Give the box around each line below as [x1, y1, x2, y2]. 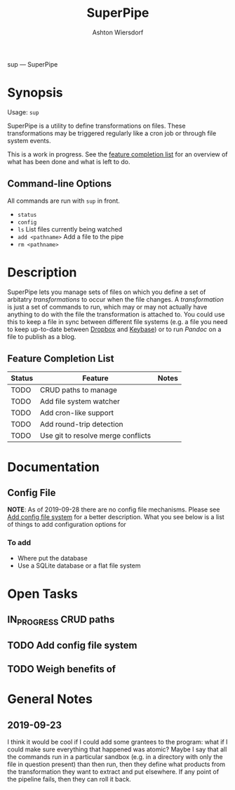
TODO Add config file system [7, 639, 138, 651]
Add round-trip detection [39, 420, 124, 429]
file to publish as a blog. [7, 332, 76, 341]
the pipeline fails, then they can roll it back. [7, 775, 132, 784]
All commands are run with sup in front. [7, 196, 121, 205]
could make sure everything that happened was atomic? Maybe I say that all [7, 745, 227, 754]
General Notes [7, 691, 93, 707]
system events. [7, 136, 51, 145]
